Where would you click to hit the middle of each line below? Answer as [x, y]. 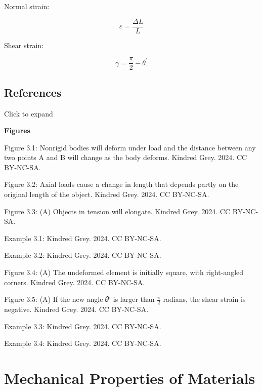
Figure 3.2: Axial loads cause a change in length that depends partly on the [121, 184]
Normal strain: [27, 6]
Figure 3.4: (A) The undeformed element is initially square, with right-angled [124, 272]
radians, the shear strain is [204, 299]
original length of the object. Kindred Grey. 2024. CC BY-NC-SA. [107, 194]
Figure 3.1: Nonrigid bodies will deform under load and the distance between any [130, 147]
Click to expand [29, 113]
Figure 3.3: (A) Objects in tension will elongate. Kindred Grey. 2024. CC [117, 211]
